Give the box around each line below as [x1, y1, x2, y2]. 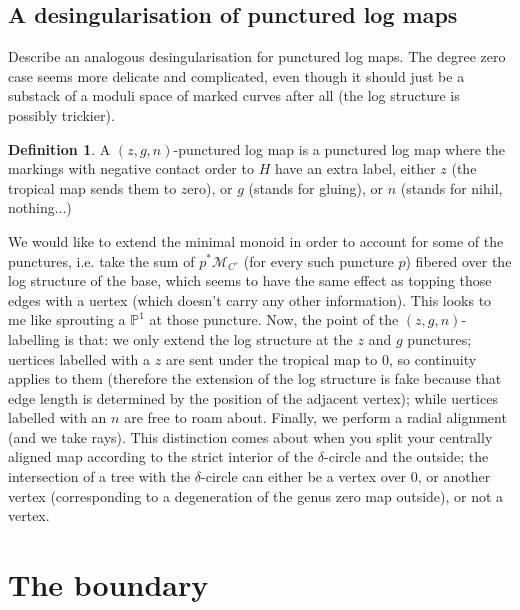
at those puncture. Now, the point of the [149, 309, 399, 330]
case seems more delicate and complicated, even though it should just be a [8, 65, 465, 86]
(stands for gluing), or [248, 177, 383, 198]
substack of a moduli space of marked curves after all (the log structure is [8, 85, 460, 106]
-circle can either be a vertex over [201, 466, 407, 487]
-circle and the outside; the [324, 446, 489, 467]
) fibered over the [405, 250, 512, 271]
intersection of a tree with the [8, 466, 191, 487]
